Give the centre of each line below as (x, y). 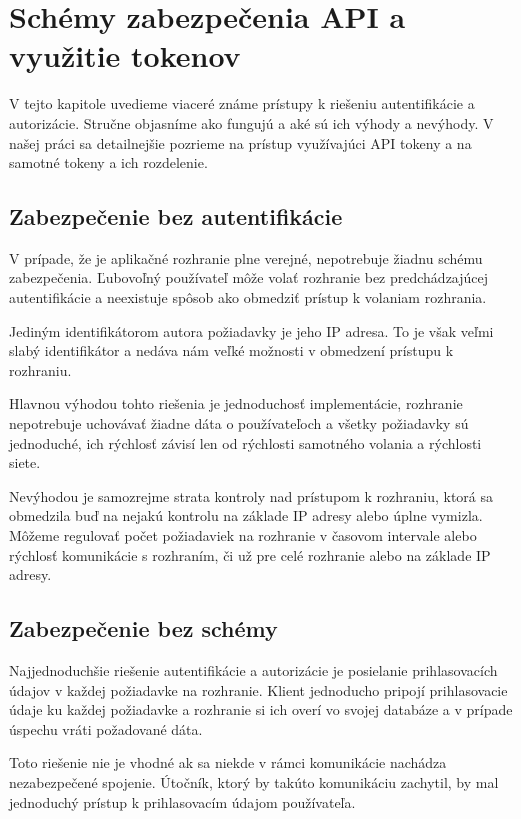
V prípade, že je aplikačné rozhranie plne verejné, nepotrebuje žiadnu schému (246, 257)
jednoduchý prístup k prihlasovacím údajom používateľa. (182, 801)
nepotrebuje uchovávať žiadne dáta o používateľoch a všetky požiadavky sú (239, 423)
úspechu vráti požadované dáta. (106, 728)
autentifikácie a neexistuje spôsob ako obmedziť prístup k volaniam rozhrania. (248, 297)
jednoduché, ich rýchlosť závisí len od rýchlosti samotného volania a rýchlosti (245, 442)
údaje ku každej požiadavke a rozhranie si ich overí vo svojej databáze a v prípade (261, 709)
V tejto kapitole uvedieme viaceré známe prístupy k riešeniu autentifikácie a (242, 103)
